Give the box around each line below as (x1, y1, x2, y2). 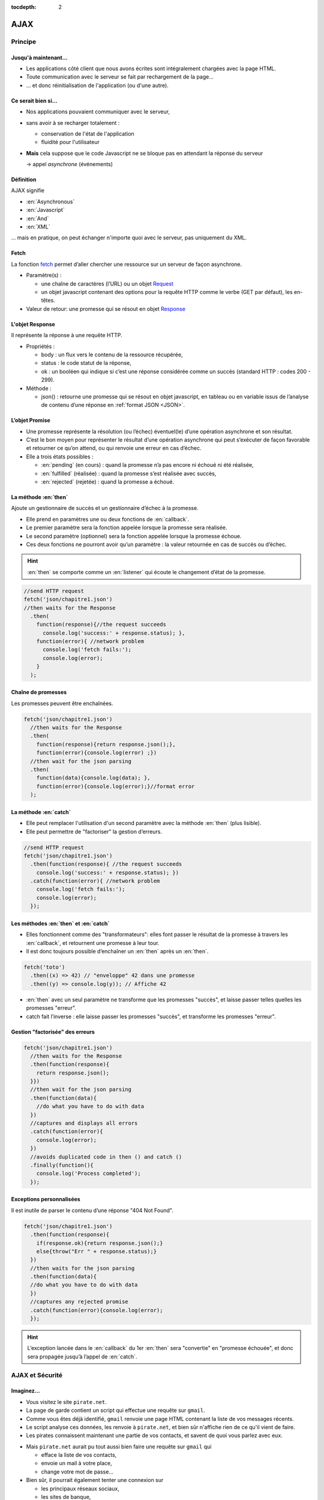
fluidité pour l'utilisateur (41, 139, 100, 146)
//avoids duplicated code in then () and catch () (30, 1153, 182, 1160)
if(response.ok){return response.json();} (36, 1240, 163, 1246)
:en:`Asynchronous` (26, 198, 75, 205)
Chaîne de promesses (11, 689, 67, 696)
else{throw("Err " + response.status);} (36, 1248, 157, 1255)
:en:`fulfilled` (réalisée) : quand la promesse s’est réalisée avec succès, (41, 470, 217, 477)
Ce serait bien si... (11, 97, 58, 104)
